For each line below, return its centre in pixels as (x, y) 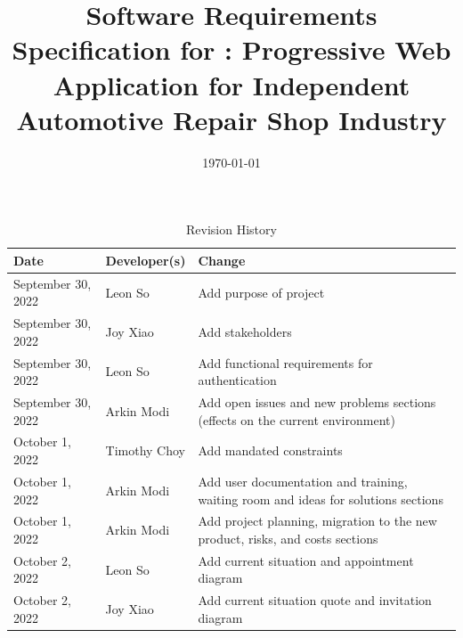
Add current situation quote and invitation (315, 600)
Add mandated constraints (270, 450)
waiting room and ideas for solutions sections (321, 499)
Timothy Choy (145, 450)
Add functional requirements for (285, 362)
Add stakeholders (245, 331)
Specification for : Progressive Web (231, 49)
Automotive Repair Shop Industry (231, 119)
